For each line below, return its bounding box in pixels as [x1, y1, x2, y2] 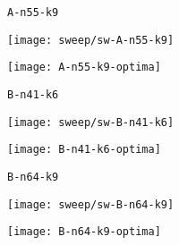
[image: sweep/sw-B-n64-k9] [7, 198, 175, 211]
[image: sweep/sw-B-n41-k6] [7, 115, 175, 129]
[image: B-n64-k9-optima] [7, 225, 161, 239]
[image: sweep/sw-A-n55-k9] [7, 33, 175, 46]
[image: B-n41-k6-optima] [7, 143, 161, 156]
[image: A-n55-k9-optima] [7, 61, 161, 74]
